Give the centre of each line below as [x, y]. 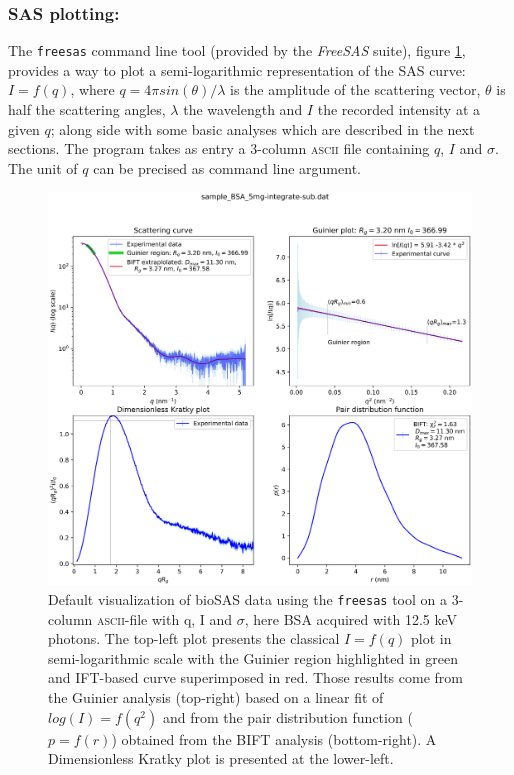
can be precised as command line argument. [227, 167]
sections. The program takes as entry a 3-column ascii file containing [219, 148]
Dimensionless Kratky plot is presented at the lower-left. [221, 758]
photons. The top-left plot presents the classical [194, 638]
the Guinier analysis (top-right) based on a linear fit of [216, 697]
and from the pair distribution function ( [287, 716]
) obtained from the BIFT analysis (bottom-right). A [274, 738]
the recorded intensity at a [399, 109]
